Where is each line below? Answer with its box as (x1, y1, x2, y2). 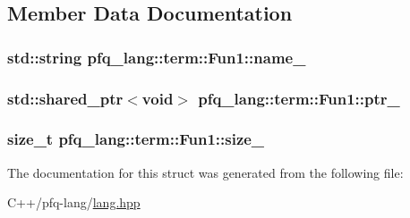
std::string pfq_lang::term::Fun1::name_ (7, 46, 306, 68)
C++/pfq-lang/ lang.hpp (7, 193, 141, 212)
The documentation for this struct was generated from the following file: (7, 163, 404, 181)
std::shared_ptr (7, 87, 124, 109)
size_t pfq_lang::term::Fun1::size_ (7, 128, 265, 150)
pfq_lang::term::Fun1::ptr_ (198, 87, 400, 109)
